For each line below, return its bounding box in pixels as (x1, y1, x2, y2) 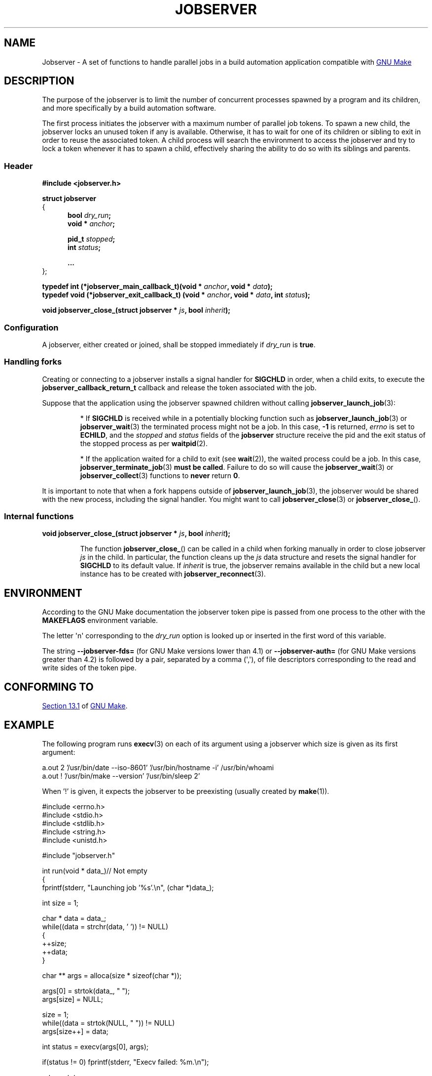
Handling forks (4, 357, 62, 367)
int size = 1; (42, 898, 79, 907)
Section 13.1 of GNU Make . (42, 702, 128, 710)
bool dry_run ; (68, 211, 111, 220)
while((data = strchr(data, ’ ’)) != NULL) (42, 922, 169, 931)
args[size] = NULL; (42, 994, 103, 1003)
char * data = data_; (42, 913, 107, 922)
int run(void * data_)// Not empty (42, 866, 147, 875)
